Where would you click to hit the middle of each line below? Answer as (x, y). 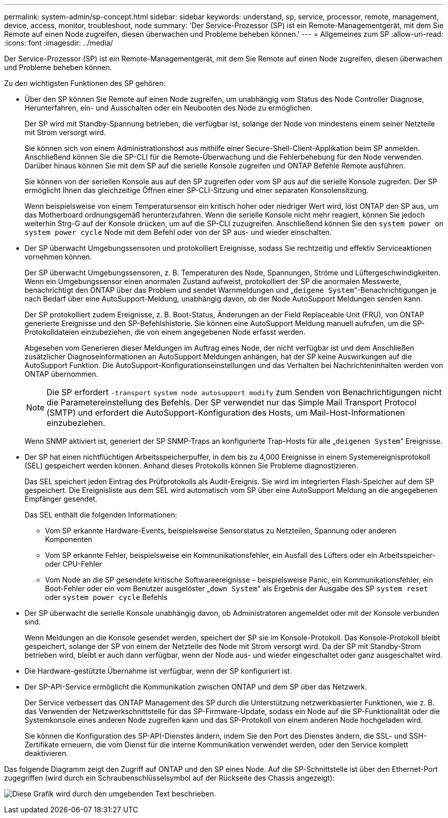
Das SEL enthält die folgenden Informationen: (101, 515)
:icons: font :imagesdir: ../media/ (59, 43)
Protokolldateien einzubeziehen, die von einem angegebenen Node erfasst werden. (165, 332)
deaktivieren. (47, 753)
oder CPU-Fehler (74, 564)
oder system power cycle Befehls (106, 597)
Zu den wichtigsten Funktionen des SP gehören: (85, 83)
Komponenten (69, 539)
